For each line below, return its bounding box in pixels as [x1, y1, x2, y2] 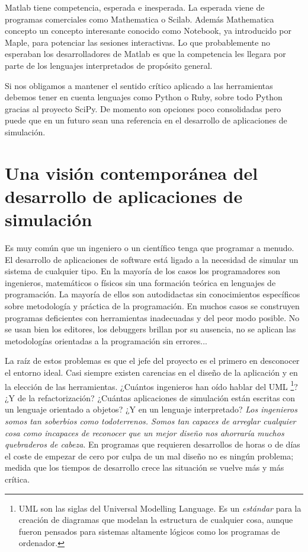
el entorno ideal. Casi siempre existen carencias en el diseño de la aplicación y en [5, 366, 298, 378]
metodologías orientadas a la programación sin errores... [5, 334, 207, 347]
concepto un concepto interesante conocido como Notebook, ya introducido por [5, 24, 291, 37]
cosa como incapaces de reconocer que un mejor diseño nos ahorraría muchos [5, 426, 284, 439]
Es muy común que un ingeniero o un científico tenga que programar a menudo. [5, 242, 294, 254]
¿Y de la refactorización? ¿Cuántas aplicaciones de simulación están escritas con [5, 391, 296, 404]
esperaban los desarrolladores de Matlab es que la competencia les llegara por [5, 47, 286, 60]
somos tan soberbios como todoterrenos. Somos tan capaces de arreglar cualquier [5, 415, 296, 427]
